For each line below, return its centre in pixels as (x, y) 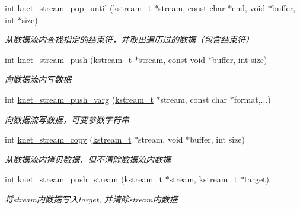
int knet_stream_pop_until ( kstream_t (78, 8)
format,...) (252, 99)
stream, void (161, 139)
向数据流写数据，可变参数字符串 (67, 119)
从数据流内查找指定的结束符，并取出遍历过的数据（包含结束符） (129, 39)
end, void (249, 8)
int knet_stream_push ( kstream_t (68, 59)
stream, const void (172, 59)
